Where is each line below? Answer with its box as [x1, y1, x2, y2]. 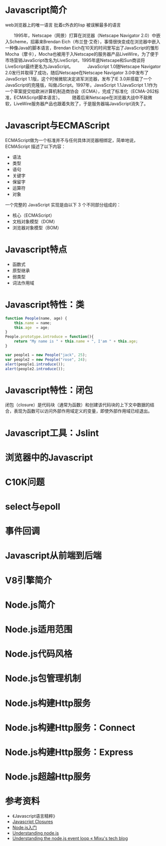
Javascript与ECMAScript [5, 120, 110, 131]
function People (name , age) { [5, 316, 68, 321]
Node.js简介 [5, 599, 55, 610]
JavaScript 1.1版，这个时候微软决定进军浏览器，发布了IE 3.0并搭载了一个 [5, 75, 152, 82]
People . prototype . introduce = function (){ [5, 334, 94, 339]
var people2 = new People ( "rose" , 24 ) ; [5, 357, 87, 362]
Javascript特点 [5, 244, 68, 256]
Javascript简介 [5, 4, 68, 16]
